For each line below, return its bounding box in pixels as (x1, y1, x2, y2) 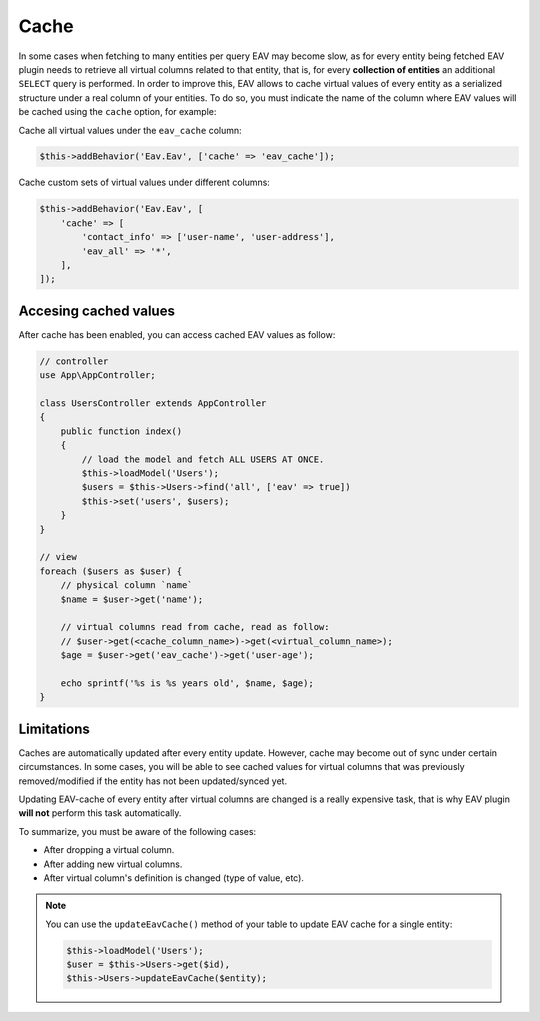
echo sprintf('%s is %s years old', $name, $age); (60, 677, 314, 689)
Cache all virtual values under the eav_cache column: (18, 124, 242, 136)
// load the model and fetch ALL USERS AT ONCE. (81, 453, 325, 465)
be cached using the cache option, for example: (18, 106, 217, 118)
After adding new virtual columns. (43, 858, 183, 870)
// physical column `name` (60, 580, 194, 591)
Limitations (18, 720, 90, 737)
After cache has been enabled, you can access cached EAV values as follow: (18, 328, 336, 340)
